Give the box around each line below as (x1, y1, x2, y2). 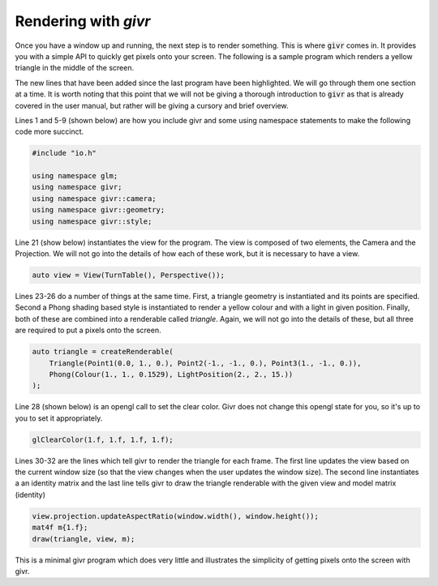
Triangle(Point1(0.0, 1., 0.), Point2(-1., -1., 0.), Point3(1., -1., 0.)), (49, 358, 362, 368)
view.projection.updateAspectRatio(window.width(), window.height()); (32, 511, 320, 520)
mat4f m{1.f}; (32, 523, 88, 533)
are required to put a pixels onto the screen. (15, 325, 161, 336)
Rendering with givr (15, 12, 151, 30)
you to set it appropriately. (15, 413, 103, 423)
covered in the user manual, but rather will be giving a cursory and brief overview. (15, 101, 289, 110)
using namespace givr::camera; (32, 194, 157, 203)
